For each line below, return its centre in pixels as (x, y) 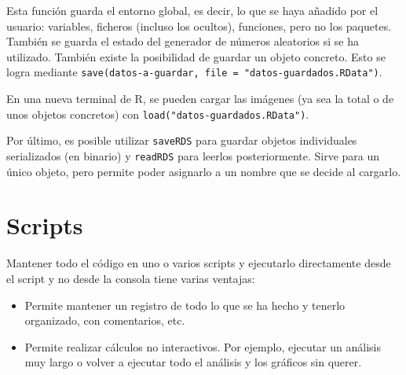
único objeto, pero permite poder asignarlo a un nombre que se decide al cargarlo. (204, 171)
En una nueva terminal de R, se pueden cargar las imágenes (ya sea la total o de (200, 99)
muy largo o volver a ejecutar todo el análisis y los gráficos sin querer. (193, 362)
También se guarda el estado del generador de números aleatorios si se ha (183, 41)
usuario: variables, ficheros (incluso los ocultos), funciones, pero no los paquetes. (199, 26)
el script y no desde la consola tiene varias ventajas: (131, 278)
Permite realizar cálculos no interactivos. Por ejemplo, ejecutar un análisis (203, 346)
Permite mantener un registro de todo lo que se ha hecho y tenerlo (185, 305)
